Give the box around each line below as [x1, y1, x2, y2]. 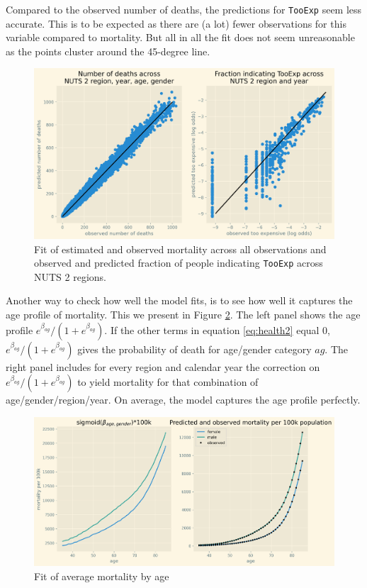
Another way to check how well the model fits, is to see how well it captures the [6, 293, 353, 308]
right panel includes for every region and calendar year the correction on [6, 359, 320, 374]
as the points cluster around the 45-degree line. [6, 43, 210, 58]
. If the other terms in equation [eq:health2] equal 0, [104, 322, 330, 337]
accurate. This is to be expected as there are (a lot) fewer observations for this [6, 16, 346, 30]
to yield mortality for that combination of [77, 375, 259, 389]
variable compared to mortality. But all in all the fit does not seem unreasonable [6, 30, 355, 45]
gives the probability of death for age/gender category [77, 341, 312, 356]
